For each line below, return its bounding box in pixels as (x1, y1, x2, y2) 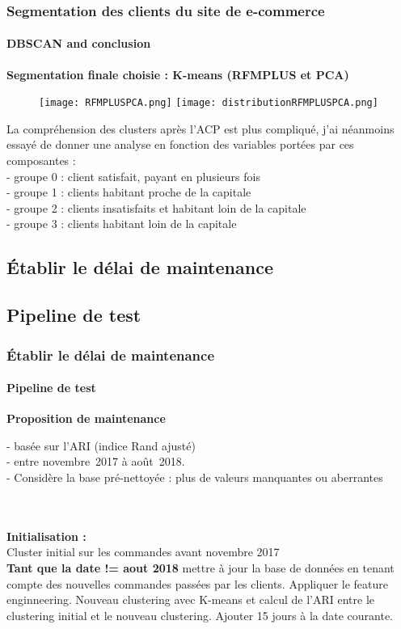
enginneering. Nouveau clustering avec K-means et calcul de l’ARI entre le (6, 591, 375, 608)
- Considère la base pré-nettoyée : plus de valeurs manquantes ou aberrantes (6, 469, 383, 486)
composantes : (6, 152, 76, 169)
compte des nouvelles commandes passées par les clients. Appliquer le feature (6, 575, 388, 592)
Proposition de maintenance (6, 410, 166, 427)
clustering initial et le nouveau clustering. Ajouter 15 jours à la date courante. (6, 606, 394, 623)
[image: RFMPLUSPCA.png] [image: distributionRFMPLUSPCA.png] (39, 97, 378, 109)
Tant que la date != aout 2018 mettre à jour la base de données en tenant (6, 559, 395, 576)
